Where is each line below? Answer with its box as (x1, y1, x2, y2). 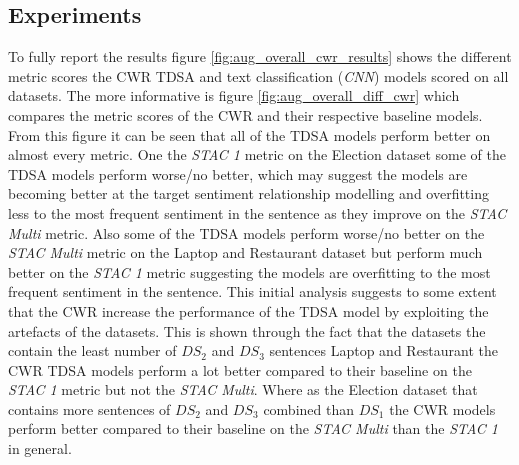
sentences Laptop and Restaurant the (269, 340, 499, 361)
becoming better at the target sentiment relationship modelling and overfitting (8, 183, 489, 204)
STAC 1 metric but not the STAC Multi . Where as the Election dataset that (8, 379, 478, 400)
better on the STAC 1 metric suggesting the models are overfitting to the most (8, 261, 491, 282)
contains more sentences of (8, 398, 171, 419)
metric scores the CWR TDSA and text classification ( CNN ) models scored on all (8, 65, 509, 86)
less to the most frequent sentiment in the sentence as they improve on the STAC (8, 202, 507, 223)
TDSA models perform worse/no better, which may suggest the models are (8, 163, 468, 184)
